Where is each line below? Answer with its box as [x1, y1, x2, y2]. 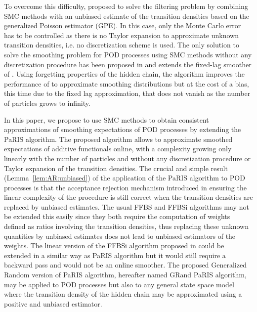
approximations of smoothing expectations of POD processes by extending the [4, 124, 241, 134]
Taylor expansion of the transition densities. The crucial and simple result [4, 163, 228, 173]
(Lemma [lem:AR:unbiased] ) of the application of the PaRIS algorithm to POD [4, 173, 245, 183]
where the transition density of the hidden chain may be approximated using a [4, 289, 242, 299]
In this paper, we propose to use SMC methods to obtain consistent [4, 114, 209, 125]
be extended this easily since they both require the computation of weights [4, 211, 230, 222]
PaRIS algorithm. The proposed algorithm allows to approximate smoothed [4, 134, 233, 144]
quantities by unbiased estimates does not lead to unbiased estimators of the [4, 230, 236, 241]
